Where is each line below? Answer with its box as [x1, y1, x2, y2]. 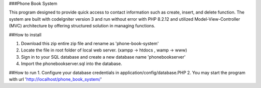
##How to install [9, 32, 42, 38]
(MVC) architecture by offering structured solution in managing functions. [9, 23, 156, 29]
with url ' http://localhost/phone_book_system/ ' [9, 76, 102, 82]
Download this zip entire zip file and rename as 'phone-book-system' [21, 40, 159, 46]
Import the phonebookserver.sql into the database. [21, 61, 122, 67]
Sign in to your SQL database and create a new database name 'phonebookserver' [21, 54, 186, 60]
